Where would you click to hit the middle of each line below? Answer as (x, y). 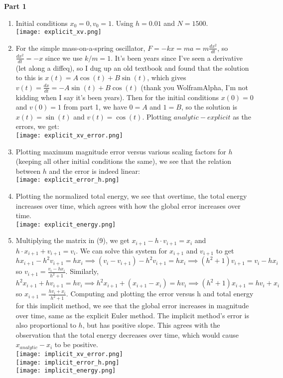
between (28, 171)
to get (225, 250)
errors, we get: (37, 126)
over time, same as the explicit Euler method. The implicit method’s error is (132, 315)
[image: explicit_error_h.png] (68, 180)
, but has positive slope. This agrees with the (151, 325)
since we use (64, 58)
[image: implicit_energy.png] (66, 371)
